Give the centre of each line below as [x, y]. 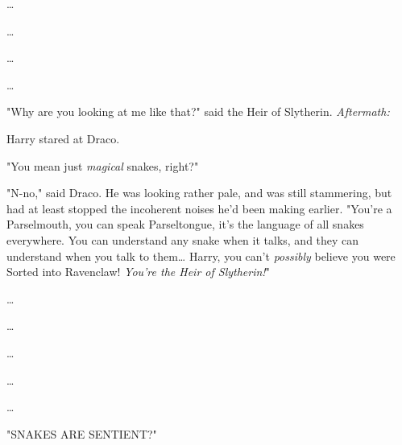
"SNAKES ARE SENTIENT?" [82, 433]
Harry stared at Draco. [63, 138]
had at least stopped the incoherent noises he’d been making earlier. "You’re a [199, 208]
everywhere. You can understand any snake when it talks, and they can [183, 239]
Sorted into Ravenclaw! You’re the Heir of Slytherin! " [138, 272]
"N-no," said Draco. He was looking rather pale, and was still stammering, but [199, 193]
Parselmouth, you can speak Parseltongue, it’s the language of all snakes [185, 224]
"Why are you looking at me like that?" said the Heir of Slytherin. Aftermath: [198, 111]
